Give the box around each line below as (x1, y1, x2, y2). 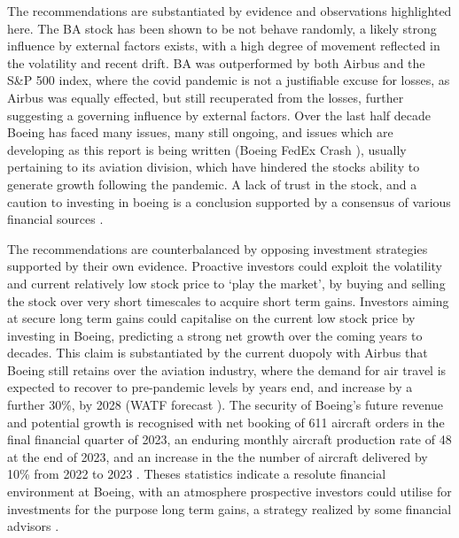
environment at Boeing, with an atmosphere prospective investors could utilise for (7, 482, 452, 501)
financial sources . (7, 210, 104, 228)
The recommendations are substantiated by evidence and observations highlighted (7, 2, 452, 19)
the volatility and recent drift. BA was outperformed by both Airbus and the (7, 53, 425, 72)
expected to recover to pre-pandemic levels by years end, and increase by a (7, 378, 413, 396)
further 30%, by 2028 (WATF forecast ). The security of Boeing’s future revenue (7, 396, 444, 414)
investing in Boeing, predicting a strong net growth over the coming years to (7, 326, 423, 344)
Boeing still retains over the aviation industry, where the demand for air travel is (7, 360, 447, 379)
